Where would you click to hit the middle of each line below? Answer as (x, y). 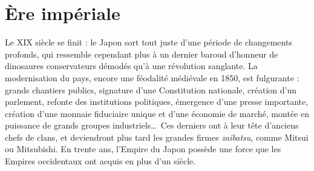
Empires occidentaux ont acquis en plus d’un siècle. (100, 161)
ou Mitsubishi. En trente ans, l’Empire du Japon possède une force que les (143, 149)
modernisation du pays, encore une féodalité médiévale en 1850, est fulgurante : (152, 77)
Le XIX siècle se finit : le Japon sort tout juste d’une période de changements (149, 42)
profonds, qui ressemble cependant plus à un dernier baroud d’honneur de (142, 54)
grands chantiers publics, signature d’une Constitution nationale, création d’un (151, 89)
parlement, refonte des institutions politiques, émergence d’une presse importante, (157, 102)
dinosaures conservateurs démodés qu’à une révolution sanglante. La (131, 66)
